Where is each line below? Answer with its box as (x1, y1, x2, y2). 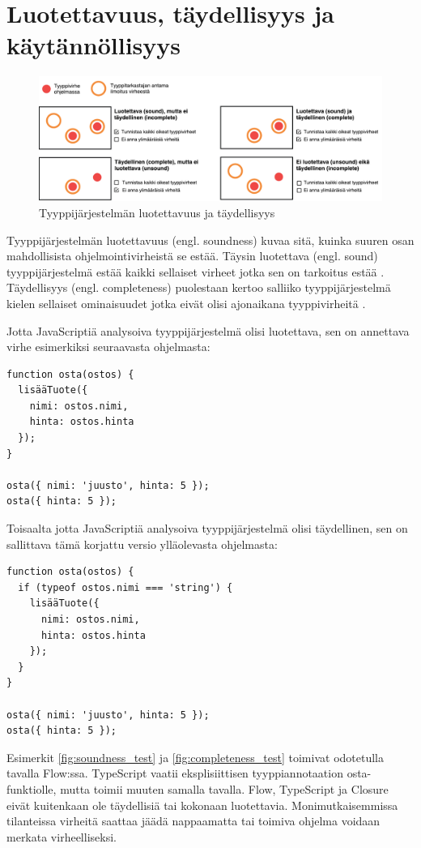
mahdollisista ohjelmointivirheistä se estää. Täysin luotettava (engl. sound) (6, 247, 378, 264)
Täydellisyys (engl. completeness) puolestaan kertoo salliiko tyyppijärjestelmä (6, 279, 391, 296)
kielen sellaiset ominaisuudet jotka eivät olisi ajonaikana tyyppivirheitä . (6, 294, 366, 311)
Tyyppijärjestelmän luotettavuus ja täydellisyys (39, 203, 275, 221)
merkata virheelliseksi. (6, 828, 117, 845)
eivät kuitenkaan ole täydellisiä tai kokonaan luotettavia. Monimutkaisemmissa (6, 796, 398, 813)
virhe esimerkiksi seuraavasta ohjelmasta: (6, 338, 210, 355)
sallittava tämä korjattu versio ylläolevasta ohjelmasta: (6, 535, 278, 552)
